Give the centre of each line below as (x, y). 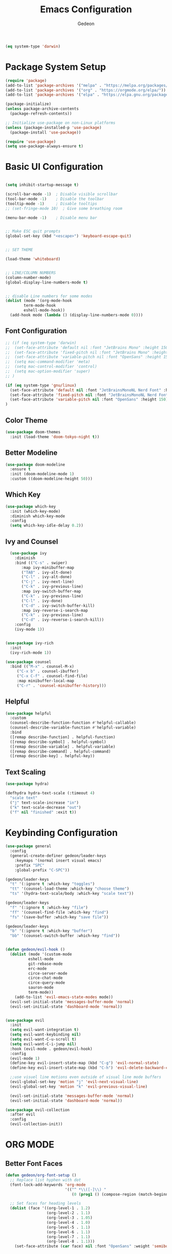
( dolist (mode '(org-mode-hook (39, 301)
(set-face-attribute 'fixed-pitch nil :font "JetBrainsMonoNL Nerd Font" (90, 395)
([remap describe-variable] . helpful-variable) (63, 746)
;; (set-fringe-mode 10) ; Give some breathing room (64, 208)
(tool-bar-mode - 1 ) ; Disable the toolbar (55, 199)
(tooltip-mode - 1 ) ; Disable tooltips (51, 204)
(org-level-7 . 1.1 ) (68, 1237)
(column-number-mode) (28, 277)
